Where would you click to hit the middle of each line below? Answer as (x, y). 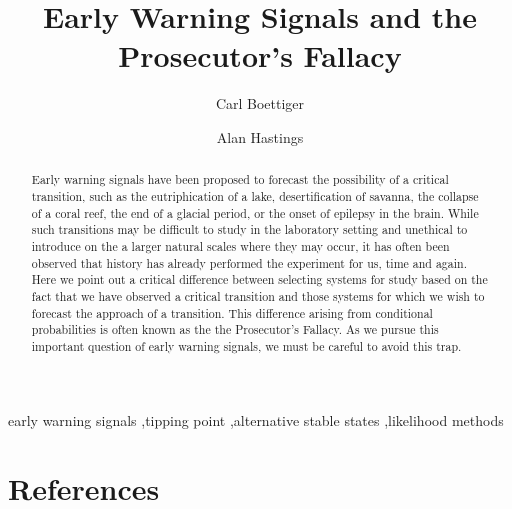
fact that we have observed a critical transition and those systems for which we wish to (258, 295)
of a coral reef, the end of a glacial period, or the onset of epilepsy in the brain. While (255, 212)
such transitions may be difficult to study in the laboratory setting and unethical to (249, 229)
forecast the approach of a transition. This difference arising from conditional (232, 312)
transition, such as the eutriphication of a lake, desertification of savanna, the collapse (255, 195)
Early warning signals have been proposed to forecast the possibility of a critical (240, 179)
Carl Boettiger (260, 103)
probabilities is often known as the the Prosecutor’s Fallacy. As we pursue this (235, 329)
